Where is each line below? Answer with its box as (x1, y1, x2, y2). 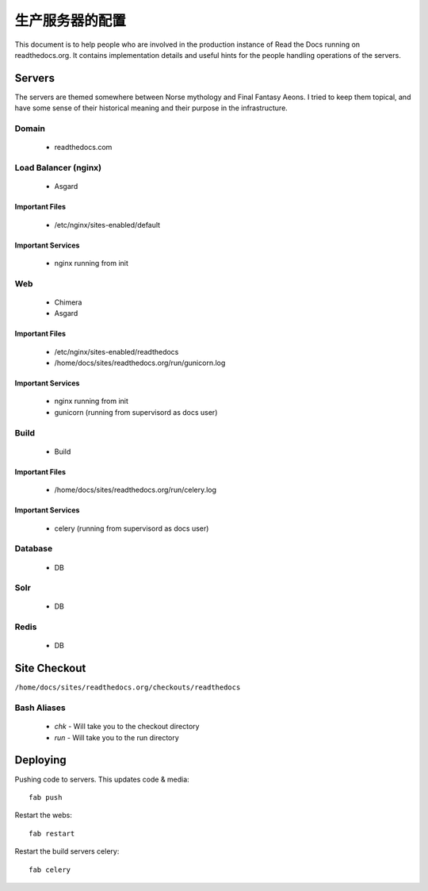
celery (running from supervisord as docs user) (54, 524, 209, 533)
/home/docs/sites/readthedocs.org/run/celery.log (54, 485, 217, 495)
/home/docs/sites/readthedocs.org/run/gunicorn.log (54, 358, 226, 368)
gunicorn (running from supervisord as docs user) (54, 407, 218, 417)
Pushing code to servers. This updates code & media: (14, 774, 189, 784)
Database (14, 543, 53, 555)
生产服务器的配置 (14, 12, 127, 29)
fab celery (29, 865, 71, 874)
